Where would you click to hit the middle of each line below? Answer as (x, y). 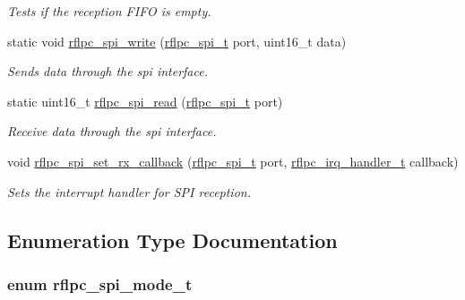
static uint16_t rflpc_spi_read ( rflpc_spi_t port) (145, 101)
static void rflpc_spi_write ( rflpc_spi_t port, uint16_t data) (177, 41)
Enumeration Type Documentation (172, 240)
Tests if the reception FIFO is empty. (109, 11)
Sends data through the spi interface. (108, 71)
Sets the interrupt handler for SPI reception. (129, 191)
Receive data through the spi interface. (112, 131)
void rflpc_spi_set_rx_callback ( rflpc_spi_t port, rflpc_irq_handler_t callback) (233, 161)
